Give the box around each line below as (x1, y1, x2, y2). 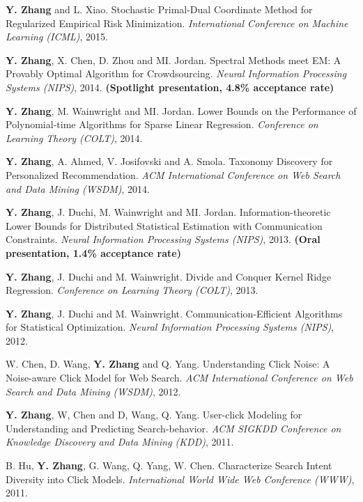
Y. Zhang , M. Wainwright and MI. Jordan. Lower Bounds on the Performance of (6, 103, 357, 118)
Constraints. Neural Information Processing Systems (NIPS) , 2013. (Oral (6, 232, 320, 246)
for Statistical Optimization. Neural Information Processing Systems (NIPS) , (6, 320, 334, 334)
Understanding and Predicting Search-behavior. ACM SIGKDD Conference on (6, 421, 341, 435)
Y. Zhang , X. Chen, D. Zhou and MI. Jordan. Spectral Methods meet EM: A (6, 52, 341, 67)
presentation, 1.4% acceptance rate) (6, 245, 181, 260)
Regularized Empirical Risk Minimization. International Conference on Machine (6, 15, 348, 30)
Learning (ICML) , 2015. (6, 29, 109, 44)
